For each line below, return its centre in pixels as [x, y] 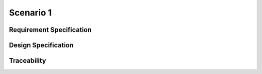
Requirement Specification [50, 30]
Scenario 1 [30, 13]
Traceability [27, 61]
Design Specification [41, 45]
